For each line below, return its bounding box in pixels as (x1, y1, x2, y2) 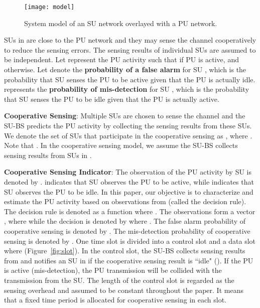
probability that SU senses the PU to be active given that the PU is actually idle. (4, 74, 255, 84)
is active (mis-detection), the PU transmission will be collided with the (4, 265, 222, 275)
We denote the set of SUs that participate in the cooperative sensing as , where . (4, 130, 252, 140)
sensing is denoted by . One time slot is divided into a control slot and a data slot (4, 235, 256, 246)
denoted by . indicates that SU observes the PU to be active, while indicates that (4, 176, 254, 187)
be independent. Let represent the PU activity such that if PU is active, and (4, 54, 239, 65)
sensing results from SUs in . (4, 149, 92, 160)
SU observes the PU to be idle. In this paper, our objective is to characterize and (4, 186, 253, 197)
